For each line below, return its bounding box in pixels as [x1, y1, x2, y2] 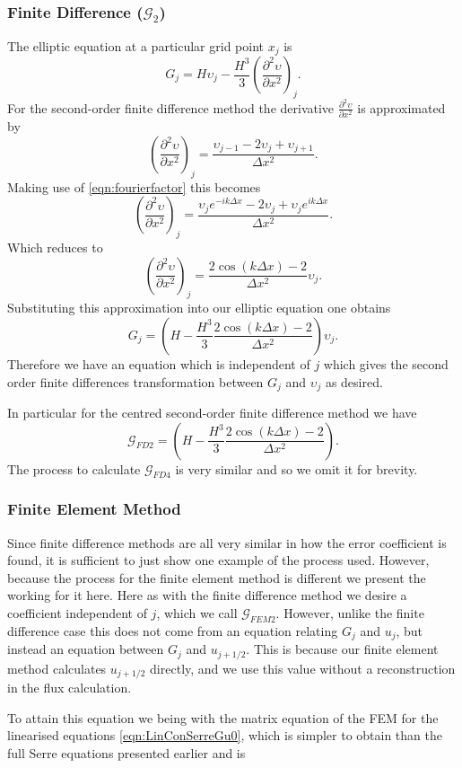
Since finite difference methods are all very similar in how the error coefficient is [7, 533, 447, 552]
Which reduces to [7, 237, 103, 256]
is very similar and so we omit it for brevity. [175, 459, 418, 478]
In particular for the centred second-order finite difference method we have [7, 403, 417, 422]
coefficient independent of [7, 604, 147, 622]
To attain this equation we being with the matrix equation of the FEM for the [7, 708, 439, 727]
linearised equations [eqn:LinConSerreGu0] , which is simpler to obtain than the [7, 726, 442, 745]
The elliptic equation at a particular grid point [7, 36, 264, 55]
